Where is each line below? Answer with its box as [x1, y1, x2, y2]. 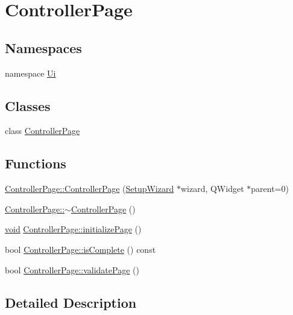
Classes [5, 96, 51, 115]
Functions [5, 154, 66, 173]
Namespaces [5, 38, 82, 57]
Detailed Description [5, 293, 137, 311]
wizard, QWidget [180, 182, 244, 195]
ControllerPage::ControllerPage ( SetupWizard [5, 182, 174, 195]
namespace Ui [5, 66, 56, 79]
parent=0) [251, 182, 289, 195]
